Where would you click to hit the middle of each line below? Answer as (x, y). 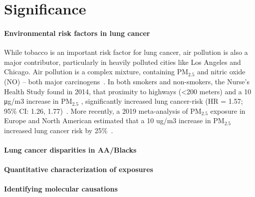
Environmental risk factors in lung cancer (77, 33)
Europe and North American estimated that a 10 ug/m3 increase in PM (114, 120)
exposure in (228, 110)
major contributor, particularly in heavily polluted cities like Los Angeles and (123, 62)
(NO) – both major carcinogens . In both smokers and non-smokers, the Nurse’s (127, 81)
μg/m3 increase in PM (38, 101)
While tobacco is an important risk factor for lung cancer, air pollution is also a (126, 52)
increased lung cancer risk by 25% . (59, 130)
